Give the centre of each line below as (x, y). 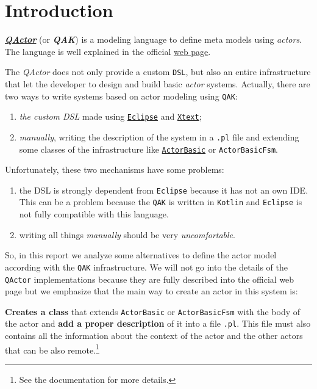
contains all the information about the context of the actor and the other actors (154, 336)
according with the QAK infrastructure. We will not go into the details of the (146, 267)
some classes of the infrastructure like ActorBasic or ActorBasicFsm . (148, 149)
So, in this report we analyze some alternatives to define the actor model (141, 255)
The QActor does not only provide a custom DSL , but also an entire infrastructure (158, 72)
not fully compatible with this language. (94, 214)
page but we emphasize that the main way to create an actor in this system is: (151, 291)
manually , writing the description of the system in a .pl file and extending (159, 136)
